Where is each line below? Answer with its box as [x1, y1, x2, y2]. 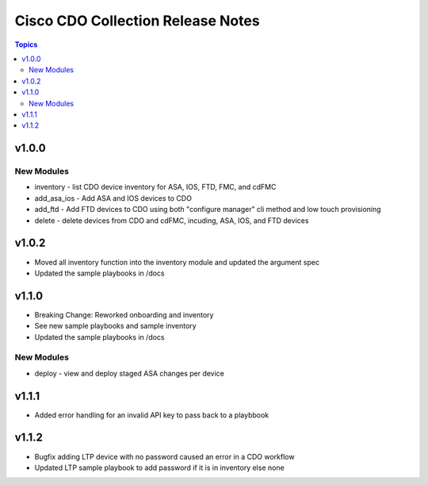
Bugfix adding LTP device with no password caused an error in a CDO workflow [34, 452, 295, 461]
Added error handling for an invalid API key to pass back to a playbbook [34, 410, 269, 420]
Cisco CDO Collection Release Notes [14, 12, 261, 29]
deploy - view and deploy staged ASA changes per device [34, 368, 225, 378]
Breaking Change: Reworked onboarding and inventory [34, 310, 214, 319]
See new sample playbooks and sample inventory [34, 321, 197, 331]
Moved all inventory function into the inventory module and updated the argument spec [34, 257, 320, 267]
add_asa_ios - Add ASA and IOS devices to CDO [34, 193, 192, 202]
